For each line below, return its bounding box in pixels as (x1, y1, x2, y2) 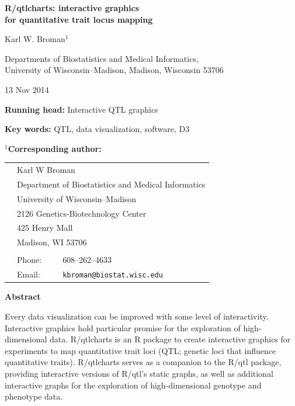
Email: (17, 268, 40, 280)
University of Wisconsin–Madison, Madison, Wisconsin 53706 (5, 64, 224, 76)
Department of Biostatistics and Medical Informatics (17, 178, 206, 190)
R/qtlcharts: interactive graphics (5, 2, 140, 13)
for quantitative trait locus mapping (5, 13, 153, 25)
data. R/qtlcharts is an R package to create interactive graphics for (50, 333, 291, 345)
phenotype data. (5, 390, 63, 402)
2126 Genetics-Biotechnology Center (17, 207, 147, 219)
